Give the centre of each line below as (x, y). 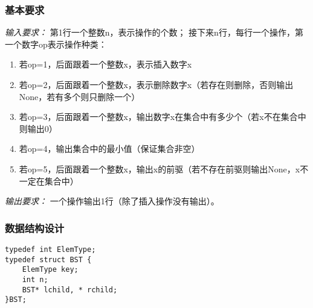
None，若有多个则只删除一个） (79, 96)
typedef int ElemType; (50, 249)
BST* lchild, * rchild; (70, 290)
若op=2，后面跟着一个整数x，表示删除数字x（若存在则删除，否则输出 (156, 84)
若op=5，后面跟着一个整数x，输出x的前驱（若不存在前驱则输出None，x (160, 168)
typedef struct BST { (48, 259)
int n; (35, 279)
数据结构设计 (35, 228)
